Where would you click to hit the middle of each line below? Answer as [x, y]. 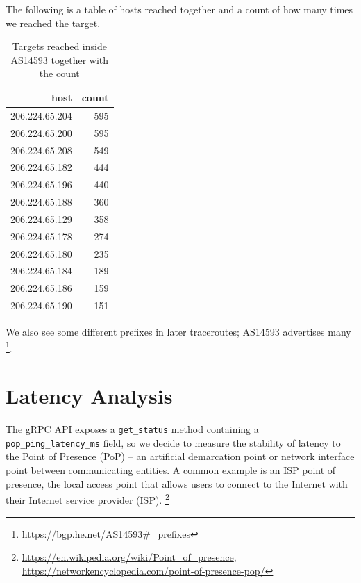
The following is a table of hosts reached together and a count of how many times [179, 9]
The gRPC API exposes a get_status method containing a [132, 429]
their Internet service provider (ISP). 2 [87, 499]
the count [59, 73]
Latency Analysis [89, 396]
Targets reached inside [59, 46]
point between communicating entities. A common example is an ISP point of [171, 470]
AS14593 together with [60, 59]
